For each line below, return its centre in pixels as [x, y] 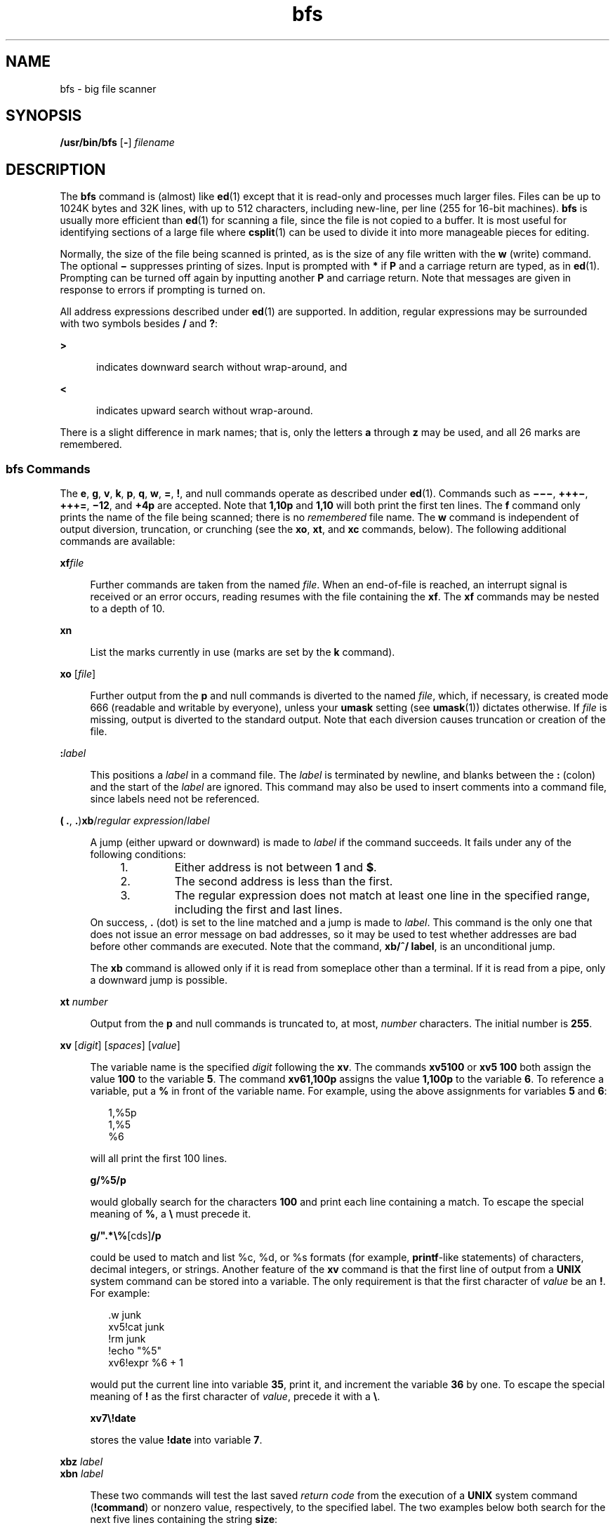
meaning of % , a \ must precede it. [171, 1214]
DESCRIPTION [56, 169]
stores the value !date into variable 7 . [176, 1440]
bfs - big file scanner [108, 88]
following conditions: [138, 855]
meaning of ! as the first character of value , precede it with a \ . [235, 1397]
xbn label [82, 1474]
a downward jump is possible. [159, 980]
